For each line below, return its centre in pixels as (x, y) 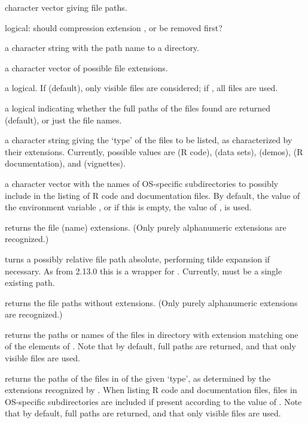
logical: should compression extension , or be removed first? (114, 27)
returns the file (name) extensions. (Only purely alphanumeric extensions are (146, 227)
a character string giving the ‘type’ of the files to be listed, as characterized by (149, 140)
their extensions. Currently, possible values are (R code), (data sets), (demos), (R (154, 151)
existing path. (30, 282)
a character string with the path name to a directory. (102, 48)
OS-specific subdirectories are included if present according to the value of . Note (153, 401)
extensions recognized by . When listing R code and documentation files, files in (151, 390)
